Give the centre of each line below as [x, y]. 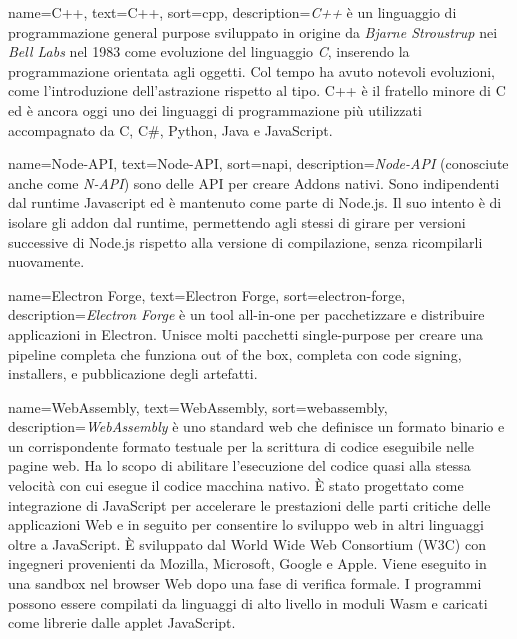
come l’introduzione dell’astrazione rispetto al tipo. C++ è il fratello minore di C [257, 90]
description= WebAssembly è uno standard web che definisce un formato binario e [256, 426]
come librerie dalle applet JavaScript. [122, 622]
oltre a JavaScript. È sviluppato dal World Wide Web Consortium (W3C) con [247, 543]
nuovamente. [46, 261]
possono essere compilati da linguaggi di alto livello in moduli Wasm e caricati [248, 602]
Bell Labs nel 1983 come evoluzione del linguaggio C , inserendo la [209, 51]
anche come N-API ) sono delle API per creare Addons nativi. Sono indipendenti [254, 182]
